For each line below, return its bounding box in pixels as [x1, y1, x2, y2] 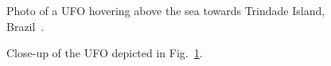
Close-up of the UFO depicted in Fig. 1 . [6, 45, 203, 61]
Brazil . [6, 17, 45, 34]
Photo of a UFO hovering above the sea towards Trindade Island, [6, 2, 325, 18]
